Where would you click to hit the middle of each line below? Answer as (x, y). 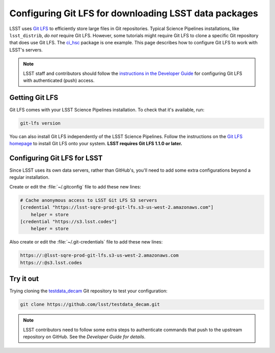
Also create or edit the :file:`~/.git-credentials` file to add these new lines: (86, 242)
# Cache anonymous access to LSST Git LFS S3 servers (89, 200)
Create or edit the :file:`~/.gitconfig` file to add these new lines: (75, 186)
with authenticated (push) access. (59, 80)
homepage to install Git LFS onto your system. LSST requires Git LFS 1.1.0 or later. (96, 144)
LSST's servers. (26, 50)
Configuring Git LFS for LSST (56, 158)
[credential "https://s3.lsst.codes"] (68, 222)
